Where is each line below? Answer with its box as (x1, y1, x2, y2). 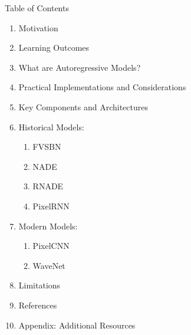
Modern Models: (18, 219, 78, 232)
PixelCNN (32, 239, 70, 252)
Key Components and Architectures (18, 100, 148, 113)
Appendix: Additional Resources (18, 318, 136, 331)
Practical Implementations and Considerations (18, 81, 186, 93)
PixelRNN (32, 199, 70, 212)
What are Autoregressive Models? (18, 61, 141, 73)
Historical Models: (18, 120, 84, 133)
